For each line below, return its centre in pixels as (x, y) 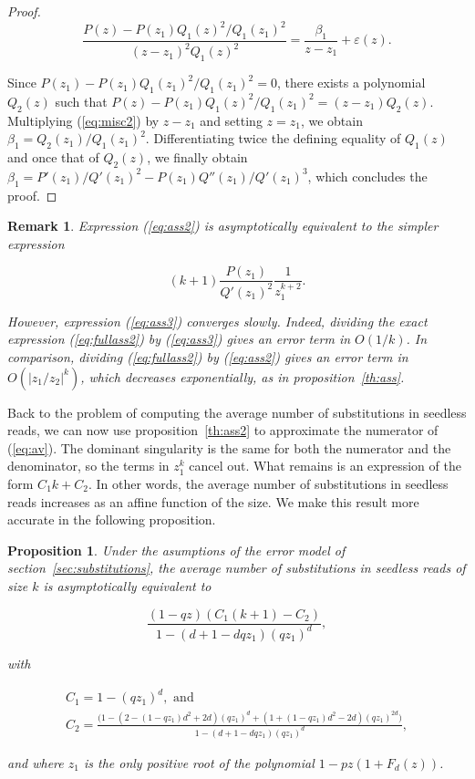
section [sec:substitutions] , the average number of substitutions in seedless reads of (237, 568)
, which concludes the (367, 176)
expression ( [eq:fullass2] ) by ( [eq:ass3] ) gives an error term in (179, 339)
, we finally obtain (197, 157)
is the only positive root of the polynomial (199, 762)
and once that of (53, 157)
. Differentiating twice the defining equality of (273, 138)
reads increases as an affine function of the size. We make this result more (213, 501)
